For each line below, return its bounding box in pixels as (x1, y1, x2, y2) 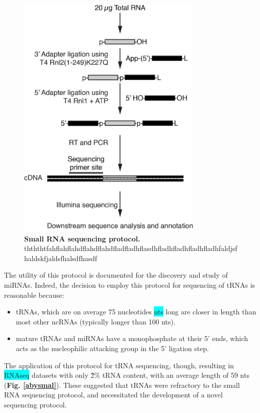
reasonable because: (4, 289, 64, 300)
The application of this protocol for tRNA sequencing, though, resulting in (4, 360, 234, 370)
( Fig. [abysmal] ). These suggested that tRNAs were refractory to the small (4, 379, 240, 390)
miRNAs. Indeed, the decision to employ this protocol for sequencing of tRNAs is (4, 280, 255, 290)
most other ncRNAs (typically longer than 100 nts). (16, 316, 176, 326)
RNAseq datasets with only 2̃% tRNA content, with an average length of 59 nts (4, 370, 249, 380)
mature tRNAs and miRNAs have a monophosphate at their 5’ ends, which (16, 333, 248, 344)
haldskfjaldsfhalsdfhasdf (24, 253, 98, 263)
